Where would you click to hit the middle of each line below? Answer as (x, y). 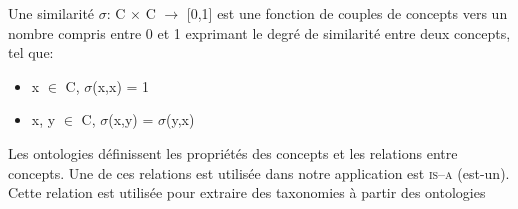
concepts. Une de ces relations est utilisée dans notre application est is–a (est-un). (259, 172)
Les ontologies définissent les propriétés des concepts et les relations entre (233, 152)
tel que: (31, 52)
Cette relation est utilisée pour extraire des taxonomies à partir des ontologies (247, 192)
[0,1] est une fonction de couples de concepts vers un (347, 13)
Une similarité (51, 13)
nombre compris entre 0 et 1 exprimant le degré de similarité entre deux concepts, (259, 32)
